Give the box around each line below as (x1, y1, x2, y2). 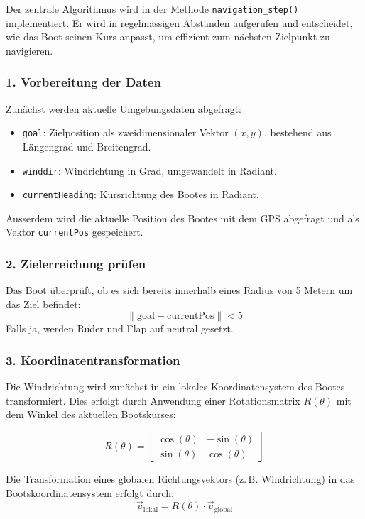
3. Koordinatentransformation (6, 351, 180, 368)
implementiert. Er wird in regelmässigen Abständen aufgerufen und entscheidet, (6, 15, 353, 30)
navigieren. (6, 43, 53, 58)
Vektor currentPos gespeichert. (6, 224, 143, 239)
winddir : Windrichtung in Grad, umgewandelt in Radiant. (22, 163, 277, 177)
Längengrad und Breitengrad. (22, 138, 151, 153)
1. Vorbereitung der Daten (6, 73, 161, 91)
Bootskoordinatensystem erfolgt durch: (6, 485, 175, 500)
